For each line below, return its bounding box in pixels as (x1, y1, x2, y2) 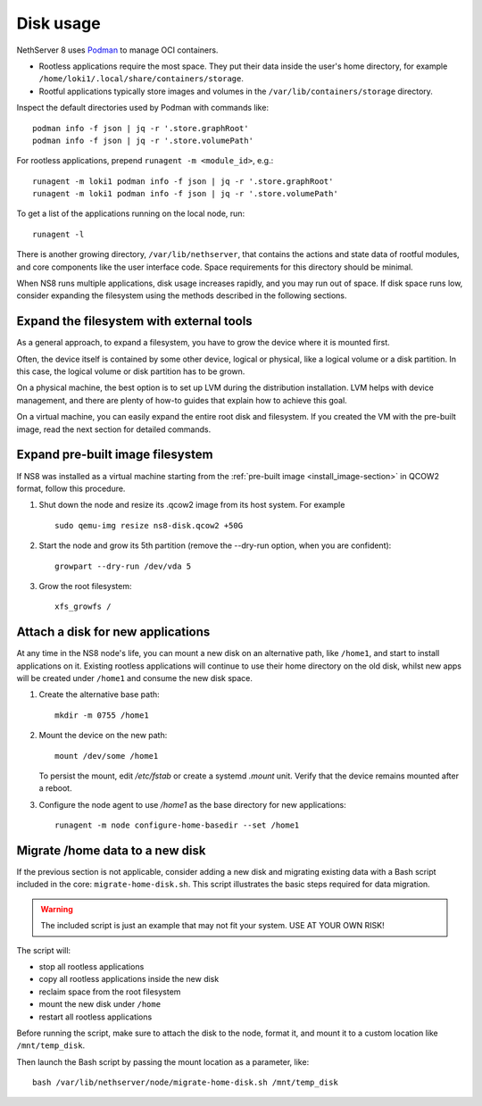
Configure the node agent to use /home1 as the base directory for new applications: (38, 799, 347, 810)
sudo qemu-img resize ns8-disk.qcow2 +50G (54, 520, 244, 530)
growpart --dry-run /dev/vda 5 (54, 561, 192, 571)
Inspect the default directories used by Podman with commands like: (16, 103, 270, 113)
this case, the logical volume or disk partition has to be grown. (16, 366, 245, 377)
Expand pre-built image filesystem (16, 447, 213, 462)
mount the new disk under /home (38, 999, 161, 1010)
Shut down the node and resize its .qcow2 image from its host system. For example (38, 500, 345, 511)
